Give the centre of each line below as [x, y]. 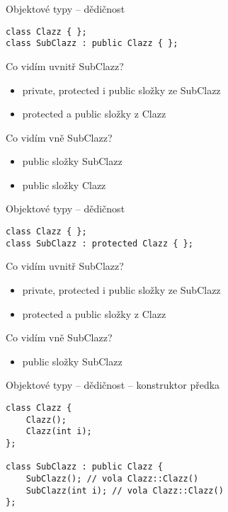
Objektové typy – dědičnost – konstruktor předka [113, 385]
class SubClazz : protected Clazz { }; [99, 243]
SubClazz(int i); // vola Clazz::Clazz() [125, 490]
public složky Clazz [64, 184]
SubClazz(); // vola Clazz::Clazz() [112, 478]
